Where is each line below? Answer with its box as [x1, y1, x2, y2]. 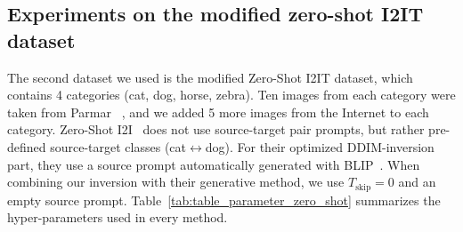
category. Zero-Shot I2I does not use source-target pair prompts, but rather [7, 120, 425, 139]
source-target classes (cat [50, 137, 187, 156]
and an [398, 172, 436, 191]
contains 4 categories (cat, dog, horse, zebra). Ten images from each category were [7, 85, 456, 104]
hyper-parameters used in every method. [7, 208, 228, 227]
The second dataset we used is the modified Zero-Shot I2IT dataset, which [7, 68, 413, 86]
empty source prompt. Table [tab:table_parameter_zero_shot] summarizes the [7, 190, 441, 209]
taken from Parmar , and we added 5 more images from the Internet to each [7, 102, 429, 121]
